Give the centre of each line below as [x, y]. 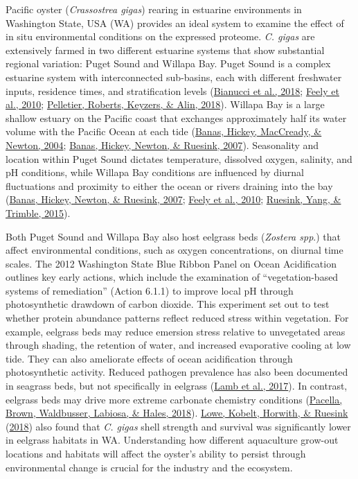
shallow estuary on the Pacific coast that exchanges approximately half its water [176, 117]
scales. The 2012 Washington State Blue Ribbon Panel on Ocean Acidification [171, 263]
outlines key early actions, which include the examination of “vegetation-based [172, 277]
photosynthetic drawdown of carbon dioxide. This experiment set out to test [168, 304]
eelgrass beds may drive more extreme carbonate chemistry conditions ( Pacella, [174, 399]
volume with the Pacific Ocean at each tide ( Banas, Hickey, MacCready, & [164, 131]
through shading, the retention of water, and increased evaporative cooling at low [178, 345]
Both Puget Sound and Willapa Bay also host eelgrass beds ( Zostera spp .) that [173, 236]
